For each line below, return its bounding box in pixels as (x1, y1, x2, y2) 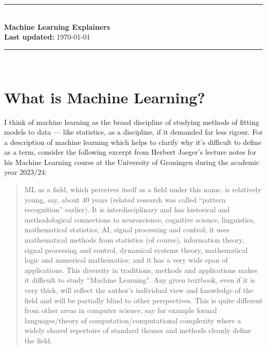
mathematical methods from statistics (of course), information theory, (24, 234, 244, 245)
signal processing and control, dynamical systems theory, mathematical (24, 244, 248, 255)
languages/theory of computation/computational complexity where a (24, 315, 241, 325)
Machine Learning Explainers (4, 21, 110, 32)
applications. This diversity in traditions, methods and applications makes (24, 264, 258, 275)
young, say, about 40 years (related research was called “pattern (24, 194, 226, 205)
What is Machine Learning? (4, 86, 205, 107)
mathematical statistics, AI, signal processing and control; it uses (24, 224, 230, 235)
